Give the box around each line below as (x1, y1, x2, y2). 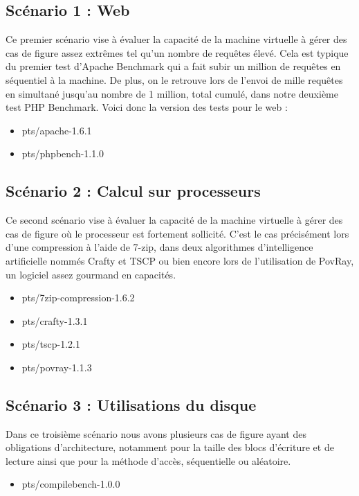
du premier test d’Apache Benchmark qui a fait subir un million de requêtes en (6, 59, 341, 73)
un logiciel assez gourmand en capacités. (6, 267, 176, 281)
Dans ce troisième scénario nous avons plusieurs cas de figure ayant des (6, 426, 306, 441)
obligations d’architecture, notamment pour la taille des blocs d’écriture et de (6, 440, 334, 454)
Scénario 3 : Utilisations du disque (6, 393, 257, 415)
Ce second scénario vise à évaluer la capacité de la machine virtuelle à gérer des (6, 213, 343, 227)
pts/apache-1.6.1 (21, 123, 92, 137)
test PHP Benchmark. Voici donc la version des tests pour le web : (6, 100, 288, 114)
